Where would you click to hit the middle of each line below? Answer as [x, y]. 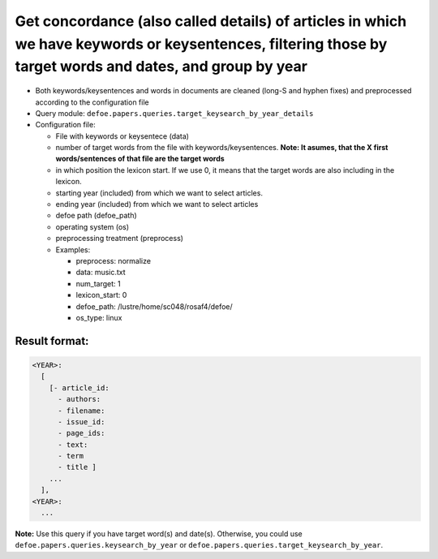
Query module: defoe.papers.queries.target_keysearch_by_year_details [174, 113]
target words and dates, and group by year [161, 67]
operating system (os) [92, 226]
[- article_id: [79, 388]
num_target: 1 [98, 283]
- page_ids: [82, 433]
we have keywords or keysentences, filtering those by [201, 44]
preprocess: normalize [114, 261]
